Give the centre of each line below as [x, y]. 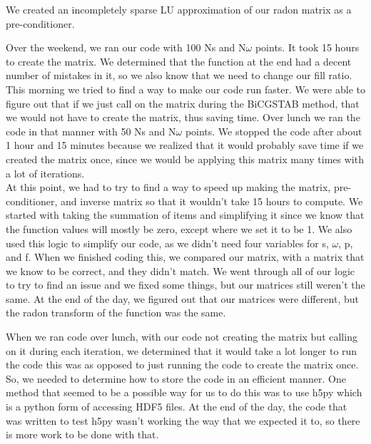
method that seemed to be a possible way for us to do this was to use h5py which [184, 392]
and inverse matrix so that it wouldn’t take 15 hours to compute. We [212, 201]
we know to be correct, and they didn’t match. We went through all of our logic [180, 270]
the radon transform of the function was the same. [116, 313]
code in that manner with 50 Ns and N [91, 131]
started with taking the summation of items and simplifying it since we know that [185, 215]
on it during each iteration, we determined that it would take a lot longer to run [182, 350]
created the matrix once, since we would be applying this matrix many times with [185, 159]
